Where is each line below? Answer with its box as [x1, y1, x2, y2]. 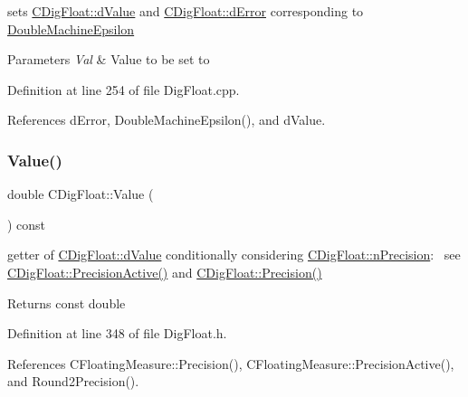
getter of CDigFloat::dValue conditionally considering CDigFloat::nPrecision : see [7, 245, 461, 264]
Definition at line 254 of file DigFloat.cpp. [7, 80, 240, 99]
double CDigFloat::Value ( [7, 184, 154, 203]
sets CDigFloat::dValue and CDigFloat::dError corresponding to [7, 2, 364, 20]
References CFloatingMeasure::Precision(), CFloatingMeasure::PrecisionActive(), [7, 354, 454, 373]
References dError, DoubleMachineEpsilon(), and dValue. [7, 110, 326, 129]
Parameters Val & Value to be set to [7, 50, 210, 69]
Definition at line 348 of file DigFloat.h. [7, 324, 227, 343]
